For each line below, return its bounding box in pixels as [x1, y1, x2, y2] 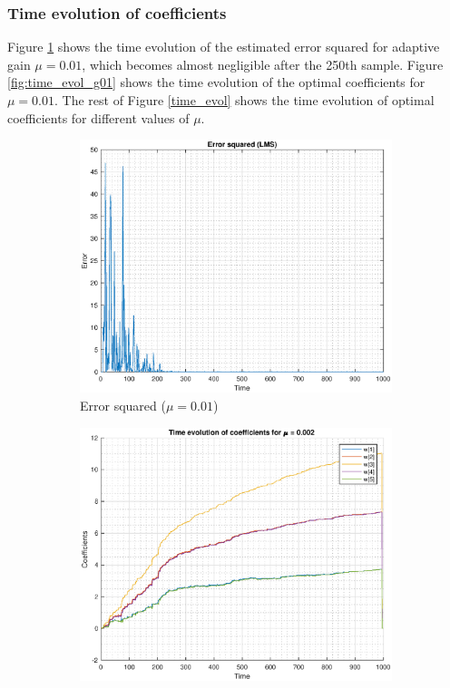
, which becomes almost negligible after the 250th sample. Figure [82, 54, 444, 73]
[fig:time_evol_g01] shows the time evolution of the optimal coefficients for [7, 73, 426, 92]
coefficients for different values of [7, 108, 190, 127]
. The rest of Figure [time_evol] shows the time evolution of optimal [54, 91, 435, 109]
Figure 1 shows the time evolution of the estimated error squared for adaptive [7, 37, 440, 56]
